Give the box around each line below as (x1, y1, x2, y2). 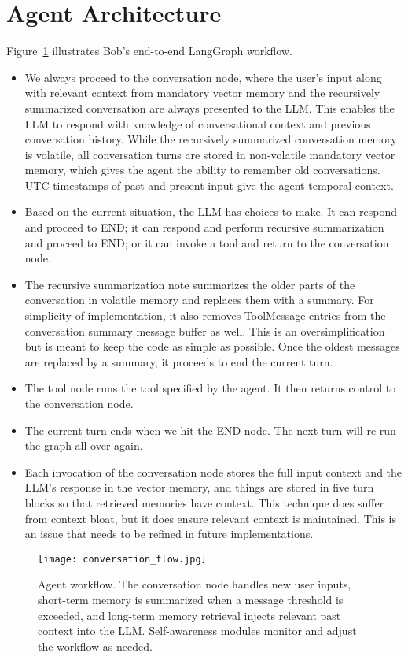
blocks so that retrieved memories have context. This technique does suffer (24, 494, 384, 510)
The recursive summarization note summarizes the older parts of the (24, 276, 355, 292)
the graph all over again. (24, 437, 143, 454)
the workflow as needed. (38, 637, 153, 654)
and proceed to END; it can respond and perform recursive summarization (24, 219, 384, 236)
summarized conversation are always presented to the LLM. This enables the (24, 99, 395, 116)
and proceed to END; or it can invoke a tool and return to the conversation (24, 234, 389, 251)
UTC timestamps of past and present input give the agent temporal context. (24, 176, 394, 193)
